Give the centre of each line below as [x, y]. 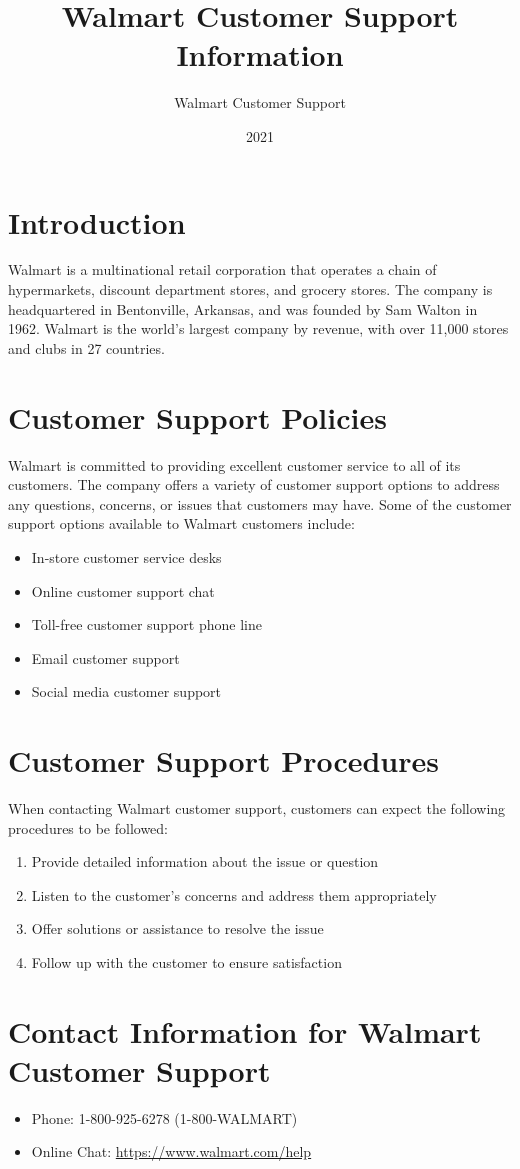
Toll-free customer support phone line [146, 624]
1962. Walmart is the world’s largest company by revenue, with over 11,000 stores [258, 328]
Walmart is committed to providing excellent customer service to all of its [234, 464]
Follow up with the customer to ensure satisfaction [186, 961]
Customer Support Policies [197, 416]
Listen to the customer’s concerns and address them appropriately [234, 894]
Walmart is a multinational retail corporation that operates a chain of [222, 269]
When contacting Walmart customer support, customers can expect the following [257, 808]
